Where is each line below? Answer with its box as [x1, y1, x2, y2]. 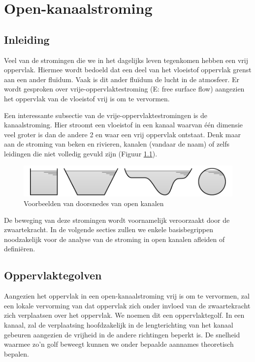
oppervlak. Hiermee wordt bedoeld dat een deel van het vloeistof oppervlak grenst [4, 64, 252, 75]
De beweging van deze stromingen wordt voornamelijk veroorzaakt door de [4, 214, 230, 225]
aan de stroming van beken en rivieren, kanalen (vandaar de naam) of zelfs [4, 139, 230, 149]
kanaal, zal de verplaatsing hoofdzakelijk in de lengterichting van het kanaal [4, 320, 233, 330]
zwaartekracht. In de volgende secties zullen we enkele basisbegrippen [4, 224, 214, 235]
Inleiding [4, 31, 50, 47]
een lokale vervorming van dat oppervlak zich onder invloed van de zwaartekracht [4, 300, 251, 310]
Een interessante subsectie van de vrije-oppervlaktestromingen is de [4, 110, 208, 120]
